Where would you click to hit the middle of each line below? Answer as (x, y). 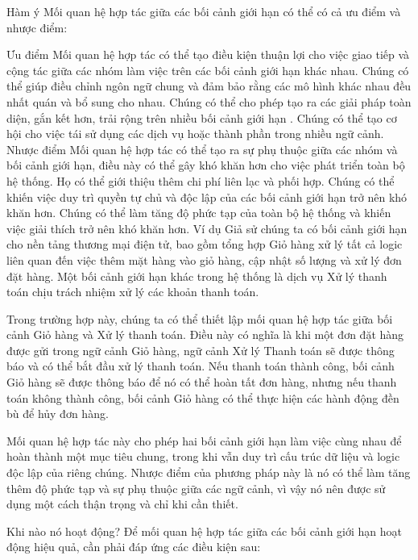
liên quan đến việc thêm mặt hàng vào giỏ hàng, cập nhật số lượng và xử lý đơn (204, 259)
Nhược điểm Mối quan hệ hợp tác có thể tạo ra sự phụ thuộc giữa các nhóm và (202, 149)
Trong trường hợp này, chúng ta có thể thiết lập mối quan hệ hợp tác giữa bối (200, 318)
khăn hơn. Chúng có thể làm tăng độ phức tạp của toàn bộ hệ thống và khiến (199, 213)
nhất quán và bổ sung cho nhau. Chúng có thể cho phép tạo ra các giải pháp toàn (209, 101)
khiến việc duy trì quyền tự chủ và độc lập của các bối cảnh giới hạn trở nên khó (207, 196)
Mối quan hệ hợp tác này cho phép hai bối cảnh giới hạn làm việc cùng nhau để (204, 440)
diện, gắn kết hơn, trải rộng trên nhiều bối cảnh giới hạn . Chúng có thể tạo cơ (202, 117)
